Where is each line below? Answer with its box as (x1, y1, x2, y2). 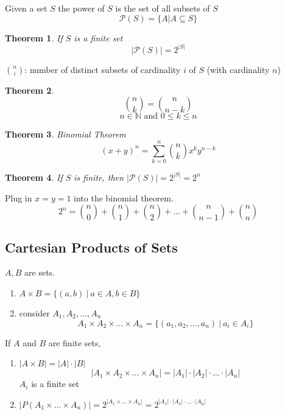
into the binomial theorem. (74, 191, 174, 204)
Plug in (5, 191, 32, 204)
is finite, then (74, 170, 124, 183)
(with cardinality (206, 63, 270, 75)
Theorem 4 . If (5, 170, 63, 183)
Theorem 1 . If (5, 31, 63, 44)
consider (19, 306, 50, 319)
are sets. (24, 266, 55, 279)
